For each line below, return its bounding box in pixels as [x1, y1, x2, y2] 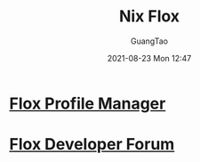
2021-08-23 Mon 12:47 [107, 53, 192, 63]
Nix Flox [118, 6, 180, 27]
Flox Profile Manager [9, 93, 166, 113]
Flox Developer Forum [9, 134, 175, 155]
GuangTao [130, 36, 169, 46]
